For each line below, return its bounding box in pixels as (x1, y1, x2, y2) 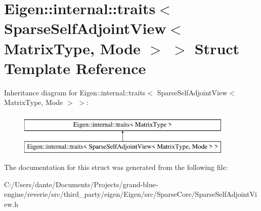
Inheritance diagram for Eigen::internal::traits (4, 87, 146, 97)
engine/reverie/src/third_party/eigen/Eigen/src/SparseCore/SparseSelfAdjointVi (4, 189, 257, 199)
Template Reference (4, 57, 146, 78)
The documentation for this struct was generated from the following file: (4, 162, 228, 172)
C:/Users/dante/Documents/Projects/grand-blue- (4, 179, 158, 189)
